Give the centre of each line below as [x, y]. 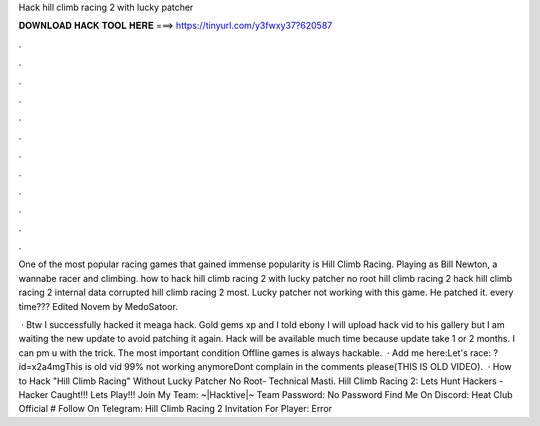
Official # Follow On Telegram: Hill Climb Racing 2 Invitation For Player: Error [175, 409]
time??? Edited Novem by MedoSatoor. [98, 306]
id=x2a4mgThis [51, 367]
